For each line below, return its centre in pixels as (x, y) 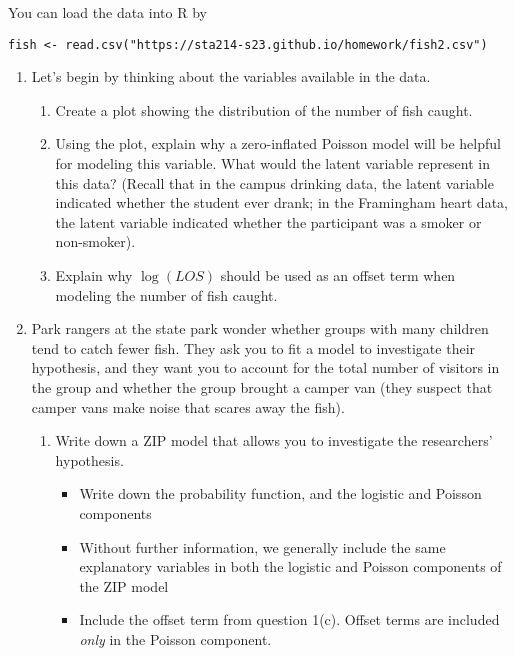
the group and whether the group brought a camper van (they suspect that (262, 386)
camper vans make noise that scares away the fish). (188, 406)
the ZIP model (124, 585)
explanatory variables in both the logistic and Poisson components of (290, 566)
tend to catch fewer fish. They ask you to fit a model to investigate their (253, 347)
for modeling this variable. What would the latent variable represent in (272, 163)
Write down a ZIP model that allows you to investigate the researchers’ (274, 440)
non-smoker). (95, 241)
